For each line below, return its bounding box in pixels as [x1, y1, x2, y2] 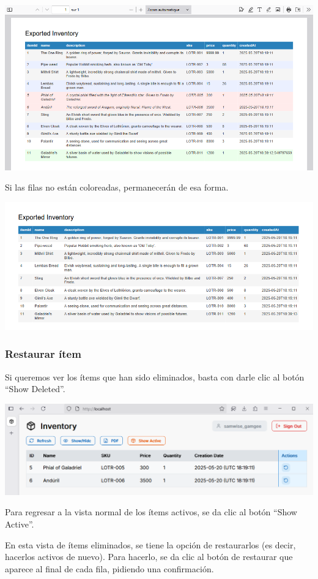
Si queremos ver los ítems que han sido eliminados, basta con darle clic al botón [5, 370, 305, 383]
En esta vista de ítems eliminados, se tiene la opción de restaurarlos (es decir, [5, 538, 296, 551]
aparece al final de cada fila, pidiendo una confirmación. [5, 562, 214, 575]
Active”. [5, 518, 34, 531]
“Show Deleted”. [5, 382, 65, 395]
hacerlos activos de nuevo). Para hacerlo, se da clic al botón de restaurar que [5, 550, 293, 563]
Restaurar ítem [5, 346, 81, 361]
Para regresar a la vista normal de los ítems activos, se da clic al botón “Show [5, 505, 297, 518]
